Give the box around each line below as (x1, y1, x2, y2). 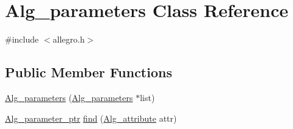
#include (5, 33, 39, 46)
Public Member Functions (5, 63, 172, 82)
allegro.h (52, 33, 85, 46)
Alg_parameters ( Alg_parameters (5, 91, 133, 103)
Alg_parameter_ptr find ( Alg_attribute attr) (5, 111, 177, 124)
